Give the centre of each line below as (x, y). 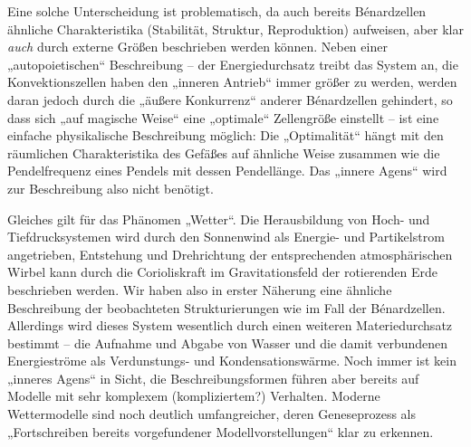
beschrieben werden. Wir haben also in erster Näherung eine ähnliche (200, 289)
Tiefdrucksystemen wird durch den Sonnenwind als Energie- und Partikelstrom (226, 237)
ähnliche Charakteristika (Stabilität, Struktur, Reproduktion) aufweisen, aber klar (235, 29)
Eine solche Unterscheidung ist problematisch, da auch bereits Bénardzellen (217, 11)
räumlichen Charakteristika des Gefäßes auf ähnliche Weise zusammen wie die (224, 152)
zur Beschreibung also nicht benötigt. (111, 188)
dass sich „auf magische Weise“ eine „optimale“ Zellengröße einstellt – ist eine (223, 117)
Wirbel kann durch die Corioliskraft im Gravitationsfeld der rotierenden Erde (222, 272)
